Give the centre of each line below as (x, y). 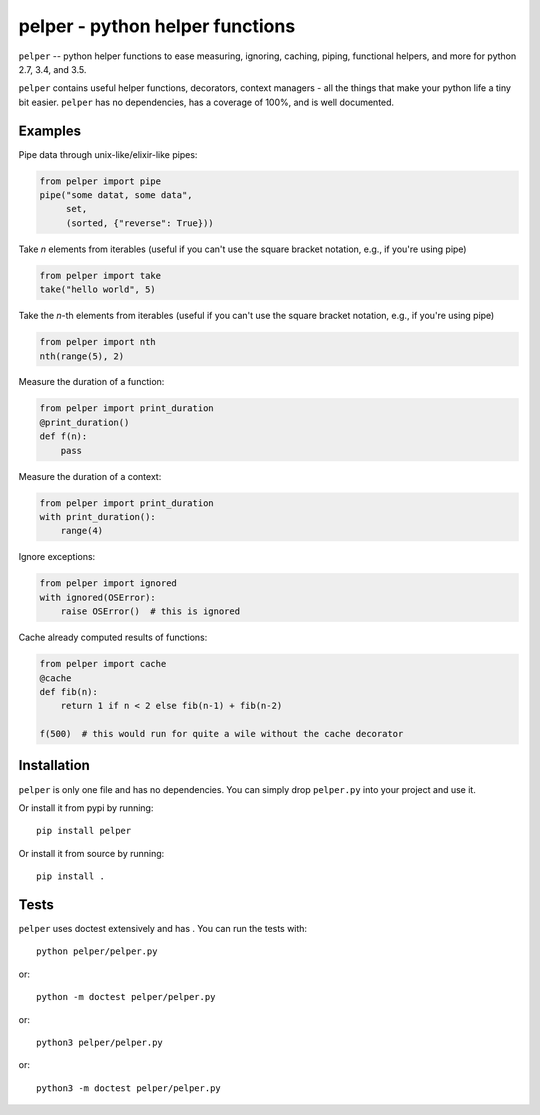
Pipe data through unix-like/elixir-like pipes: (108, 154)
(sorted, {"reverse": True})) (139, 223)
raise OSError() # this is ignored (150, 611)
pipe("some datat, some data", (116, 195)
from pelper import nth (98, 342)
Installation (54, 765)
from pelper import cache (103, 664)
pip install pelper (84, 831)
